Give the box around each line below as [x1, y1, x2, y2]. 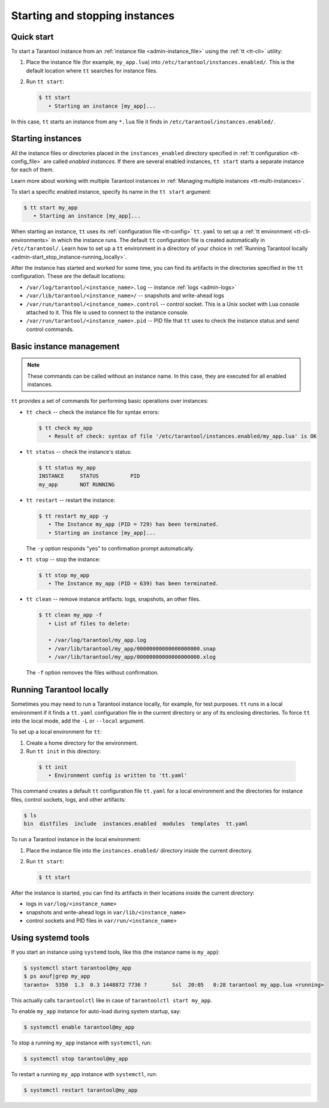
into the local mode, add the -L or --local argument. [11, 717, 145, 724]
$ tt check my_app [38, 424, 93, 431]
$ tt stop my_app [38, 571, 90, 579]
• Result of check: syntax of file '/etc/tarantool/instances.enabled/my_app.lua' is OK [48, 433, 317, 440]
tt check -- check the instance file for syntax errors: [26, 408, 159, 415]
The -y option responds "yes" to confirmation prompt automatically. [26, 544, 195, 552]
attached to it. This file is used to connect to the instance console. [26, 309, 189, 316]
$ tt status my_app [38, 465, 96, 471]
